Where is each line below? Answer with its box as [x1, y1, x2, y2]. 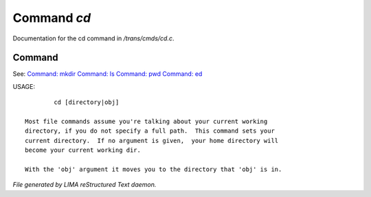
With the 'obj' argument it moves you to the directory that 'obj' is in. [25, 165, 282, 173]
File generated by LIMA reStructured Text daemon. [12, 181, 157, 189]
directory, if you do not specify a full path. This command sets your [25, 127, 275, 135]
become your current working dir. [25, 146, 141, 154]
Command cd [12, 10, 91, 25]
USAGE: [12, 82, 36, 90]
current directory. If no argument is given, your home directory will [25, 137, 279, 144]
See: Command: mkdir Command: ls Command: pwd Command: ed [12, 70, 203, 78]
